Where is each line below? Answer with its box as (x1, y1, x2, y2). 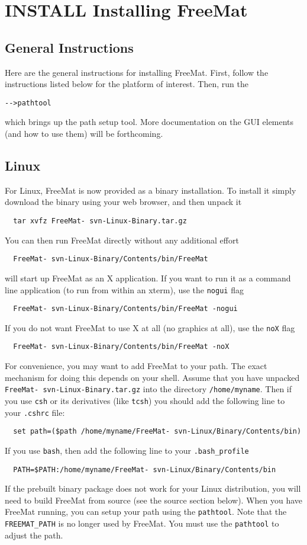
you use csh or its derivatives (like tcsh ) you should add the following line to (5, 394, 285, 406)
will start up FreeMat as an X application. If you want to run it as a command (5, 271, 291, 284)
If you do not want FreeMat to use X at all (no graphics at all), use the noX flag (5, 321, 295, 334)
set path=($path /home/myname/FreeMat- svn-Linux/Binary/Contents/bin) (13, 427, 302, 436)
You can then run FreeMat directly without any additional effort (5, 233, 239, 246)
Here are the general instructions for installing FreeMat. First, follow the (5, 66, 269, 78)
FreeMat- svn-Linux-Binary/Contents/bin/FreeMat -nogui (13, 304, 238, 313)
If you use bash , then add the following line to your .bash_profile (5, 444, 249, 456)
